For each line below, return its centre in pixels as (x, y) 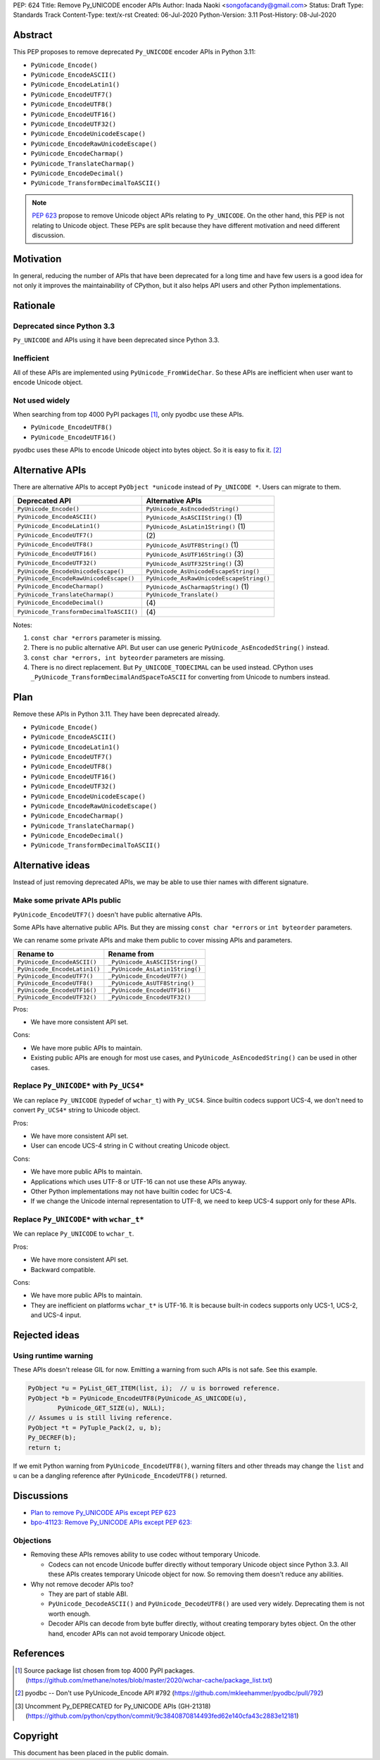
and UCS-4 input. (56, 1315)
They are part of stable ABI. (88, 1594)
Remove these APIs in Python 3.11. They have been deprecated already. (116, 714)
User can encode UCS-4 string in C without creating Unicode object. (130, 1146)
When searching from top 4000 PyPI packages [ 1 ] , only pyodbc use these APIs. (128, 415)
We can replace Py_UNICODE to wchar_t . (74, 1234)
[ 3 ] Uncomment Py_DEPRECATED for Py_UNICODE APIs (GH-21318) (113, 1706)
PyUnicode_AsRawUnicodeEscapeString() (208, 578)
